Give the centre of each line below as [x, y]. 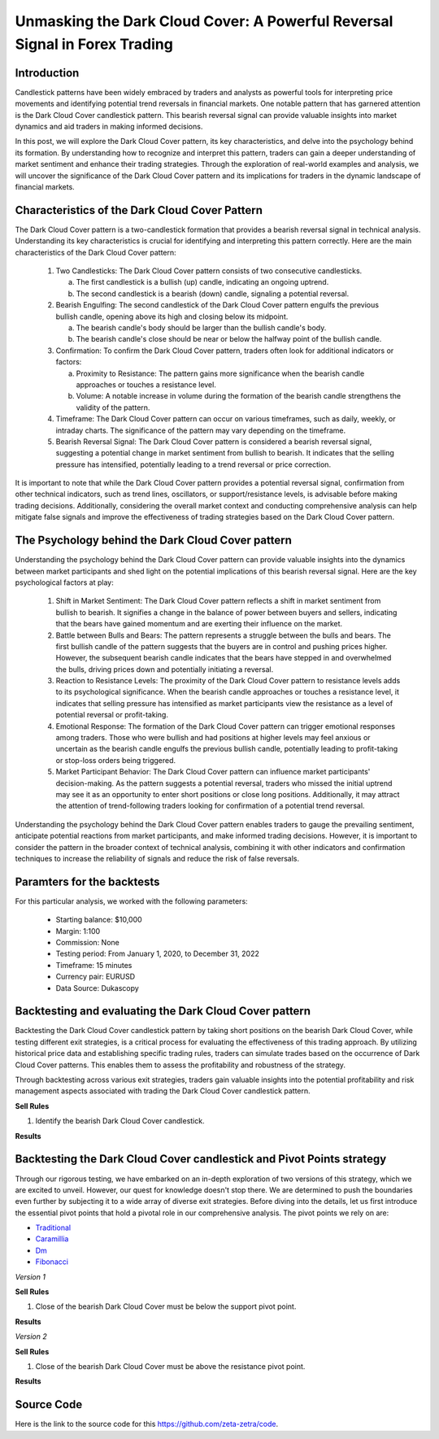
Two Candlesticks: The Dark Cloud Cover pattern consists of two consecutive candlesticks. [209, 271]
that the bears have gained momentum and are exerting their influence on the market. [199, 624]
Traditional [53, 1228]
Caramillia [52, 1239]
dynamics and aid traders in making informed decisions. [109, 127]
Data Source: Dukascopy [98, 988]
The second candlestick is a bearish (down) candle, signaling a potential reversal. [213, 294]
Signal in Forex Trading [94, 44]
